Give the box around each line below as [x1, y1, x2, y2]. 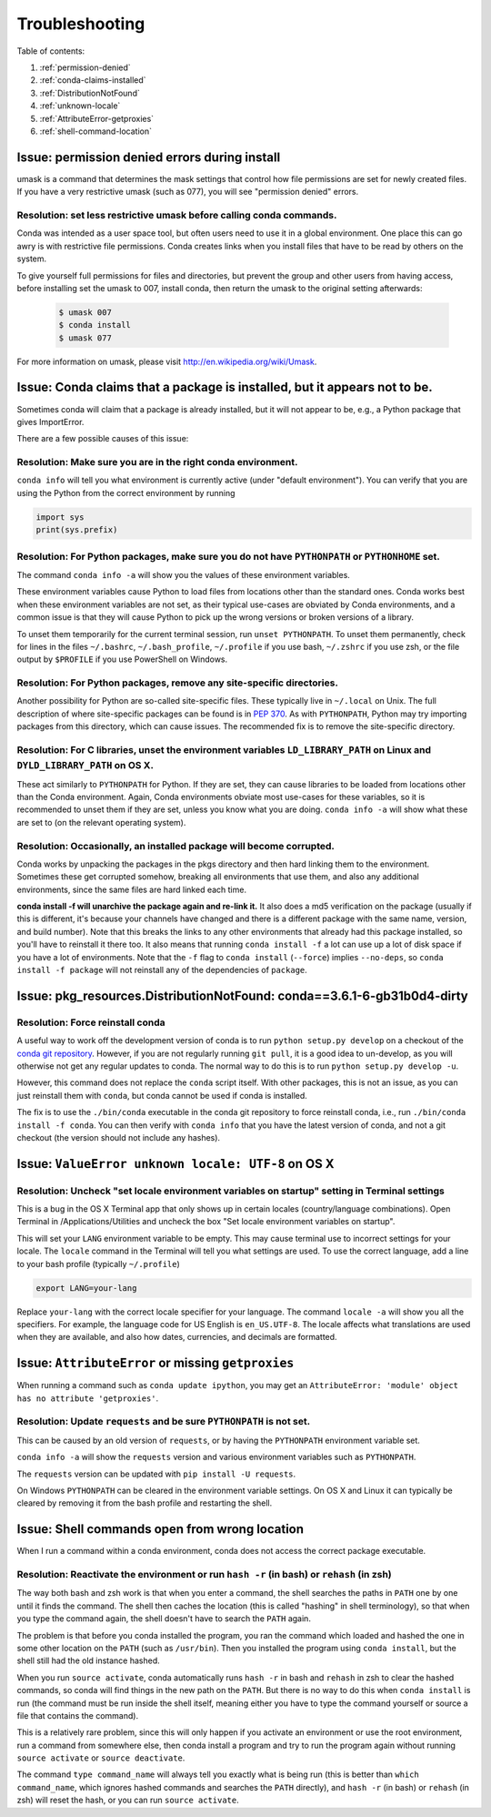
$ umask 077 [58, 332, 113, 343]
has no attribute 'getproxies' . [16, 1393, 159, 1404]
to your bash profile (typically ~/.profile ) [16, 1258, 181, 1269]
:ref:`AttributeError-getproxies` [39, 113, 155, 124]
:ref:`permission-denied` [39, 62, 131, 73]
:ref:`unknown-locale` [39, 100, 121, 111]
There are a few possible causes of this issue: [16, 433, 189, 444]
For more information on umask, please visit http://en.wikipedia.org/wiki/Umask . [16, 356, 317, 367]
